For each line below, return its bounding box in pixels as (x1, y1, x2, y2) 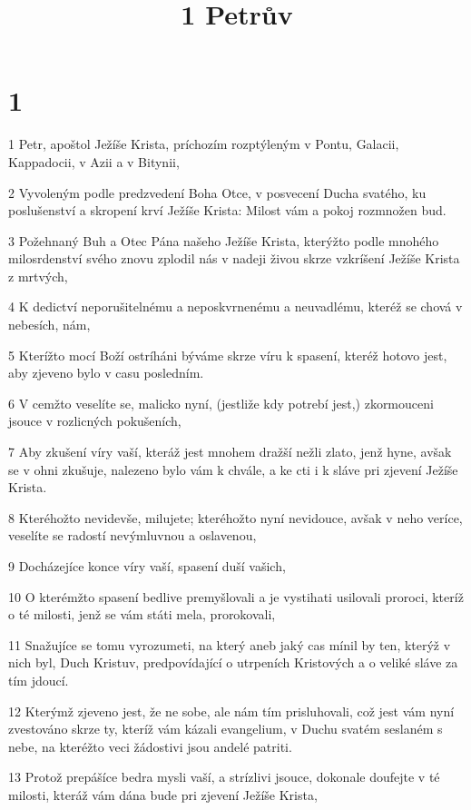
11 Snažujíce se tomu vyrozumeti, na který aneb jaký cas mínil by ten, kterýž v (8, 635, 451, 654)
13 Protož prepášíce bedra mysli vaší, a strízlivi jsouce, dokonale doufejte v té (8, 767, 440, 786)
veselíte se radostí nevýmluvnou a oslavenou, (8, 526, 257, 545)
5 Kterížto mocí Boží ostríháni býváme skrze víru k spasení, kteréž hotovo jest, (8, 345, 447, 364)
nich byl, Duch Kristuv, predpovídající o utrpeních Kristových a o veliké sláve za (8, 653, 458, 672)
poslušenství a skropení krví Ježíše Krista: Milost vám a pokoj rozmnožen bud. (8, 201, 446, 220)
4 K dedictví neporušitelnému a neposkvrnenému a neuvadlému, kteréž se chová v (8, 297, 463, 316)
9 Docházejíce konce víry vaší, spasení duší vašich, (8, 557, 286, 575)
